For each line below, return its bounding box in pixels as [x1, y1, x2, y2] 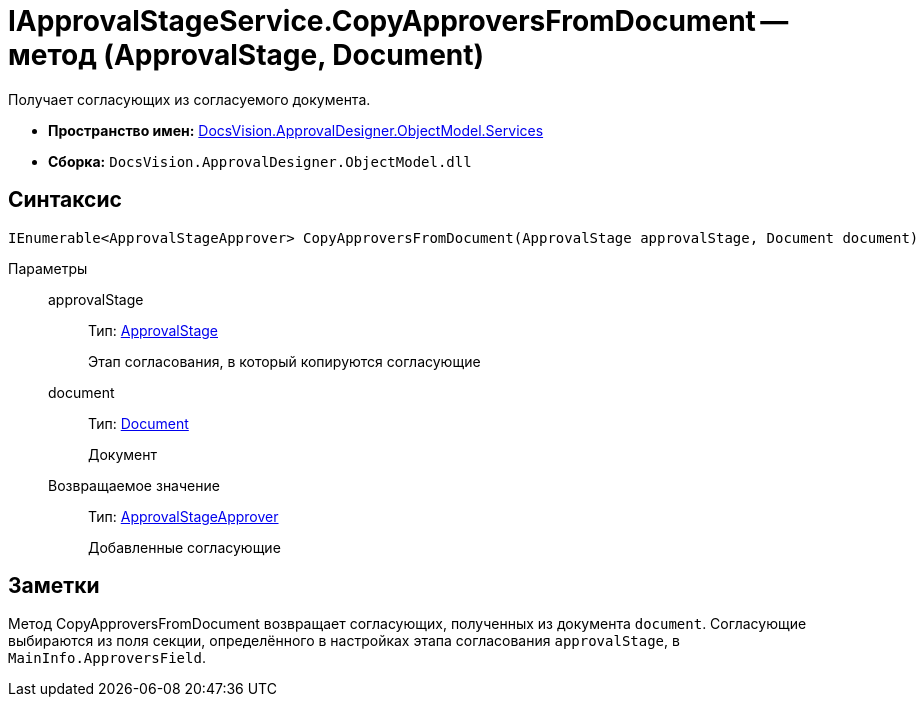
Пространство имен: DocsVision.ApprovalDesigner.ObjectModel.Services [48, 121, 544, 139]
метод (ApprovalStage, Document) [8, 38, 485, 72]
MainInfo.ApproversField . [8, 649, 206, 667]
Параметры [8, 259, 88, 277]
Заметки [8, 573, 100, 599]
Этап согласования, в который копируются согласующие [88, 352, 481, 370]
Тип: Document [88, 414, 189, 432]
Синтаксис [8, 187, 122, 213]
